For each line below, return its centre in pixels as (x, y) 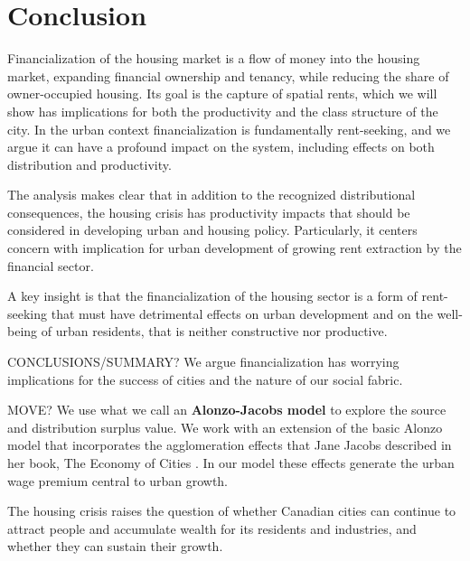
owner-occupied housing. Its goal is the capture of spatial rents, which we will (222, 93)
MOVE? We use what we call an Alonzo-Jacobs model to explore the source (227, 410)
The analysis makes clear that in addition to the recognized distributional (211, 195)
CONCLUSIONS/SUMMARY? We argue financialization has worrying (203, 362)
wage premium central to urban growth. (118, 480)
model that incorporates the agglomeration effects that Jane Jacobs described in (230, 445)
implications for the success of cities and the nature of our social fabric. (205, 379)
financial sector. (51, 265)
